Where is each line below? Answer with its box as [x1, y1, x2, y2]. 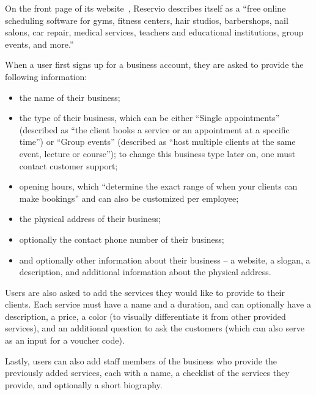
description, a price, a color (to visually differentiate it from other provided [5, 309, 286, 322]
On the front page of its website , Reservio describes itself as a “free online [5, 2, 286, 14]
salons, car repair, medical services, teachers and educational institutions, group [5, 26, 304, 39]
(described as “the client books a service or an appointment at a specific [19, 123, 290, 136]
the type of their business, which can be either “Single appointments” [19, 111, 280, 124]
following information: [5, 70, 87, 83]
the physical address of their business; [19, 212, 161, 225]
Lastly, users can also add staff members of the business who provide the [5, 354, 277, 367]
